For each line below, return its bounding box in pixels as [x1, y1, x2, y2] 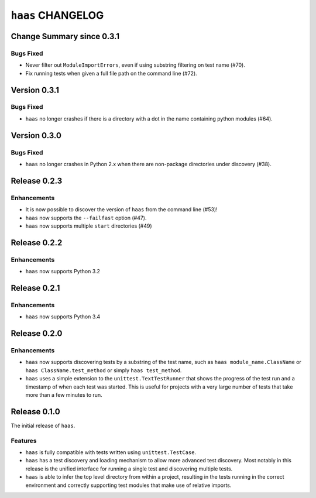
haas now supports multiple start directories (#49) [25, 222, 152, 229]
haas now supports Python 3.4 [25, 313, 101, 320]
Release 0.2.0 [11, 328, 63, 339]
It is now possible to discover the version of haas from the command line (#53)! [25, 206, 218, 213]
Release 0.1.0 [11, 407, 61, 417]
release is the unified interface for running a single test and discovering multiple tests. [25, 465, 233, 472]
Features [11, 437, 37, 445]
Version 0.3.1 [11, 85, 60, 95]
